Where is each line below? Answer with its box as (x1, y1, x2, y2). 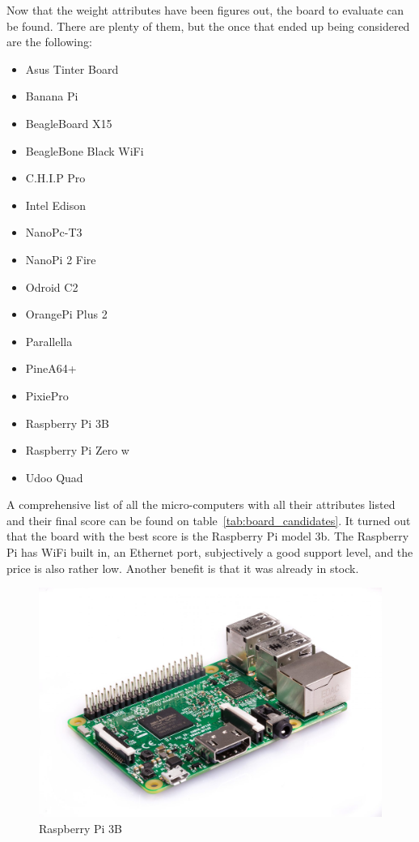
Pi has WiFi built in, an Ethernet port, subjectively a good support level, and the (6, 544, 413, 561)
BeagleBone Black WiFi (25, 142, 144, 159)
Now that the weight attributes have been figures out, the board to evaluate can (6, 2, 404, 18)
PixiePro (25, 387, 69, 404)
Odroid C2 (25, 278, 78, 295)
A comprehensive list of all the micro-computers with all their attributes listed (6, 496, 396, 513)
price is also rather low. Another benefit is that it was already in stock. (6, 559, 359, 576)
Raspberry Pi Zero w (25, 442, 129, 459)
